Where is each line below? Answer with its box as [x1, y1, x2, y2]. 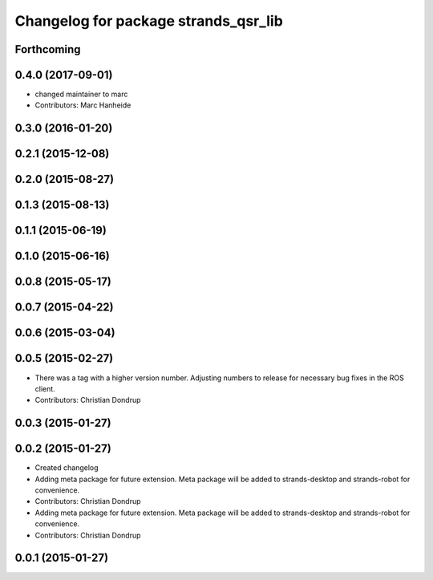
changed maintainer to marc [34, 89, 128, 99]
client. [34, 383, 55, 393]
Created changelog [34, 463, 99, 473]
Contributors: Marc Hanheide [34, 100, 132, 110]
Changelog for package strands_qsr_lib [14, 12, 284, 30]
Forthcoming [14, 43, 81, 56]
